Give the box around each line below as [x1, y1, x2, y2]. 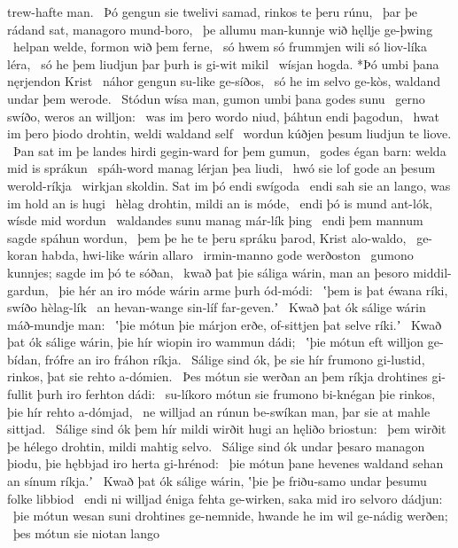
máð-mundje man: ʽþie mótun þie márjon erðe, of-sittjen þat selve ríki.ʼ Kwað [7, 315, 442, 333]
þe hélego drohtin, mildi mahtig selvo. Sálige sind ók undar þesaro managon [7, 436, 425, 455]
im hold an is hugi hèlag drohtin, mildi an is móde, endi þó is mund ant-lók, [7, 193, 433, 212]
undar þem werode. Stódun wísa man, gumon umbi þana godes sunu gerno [7, 89, 425, 107]
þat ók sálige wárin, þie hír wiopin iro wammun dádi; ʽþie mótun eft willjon [7, 333, 424, 351]
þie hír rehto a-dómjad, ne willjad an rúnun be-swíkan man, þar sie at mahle [7, 402, 431, 420]
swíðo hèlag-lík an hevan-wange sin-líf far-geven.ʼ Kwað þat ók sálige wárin [7, 298, 426, 317]
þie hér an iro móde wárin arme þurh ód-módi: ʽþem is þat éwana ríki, [58, 280, 448, 299]
